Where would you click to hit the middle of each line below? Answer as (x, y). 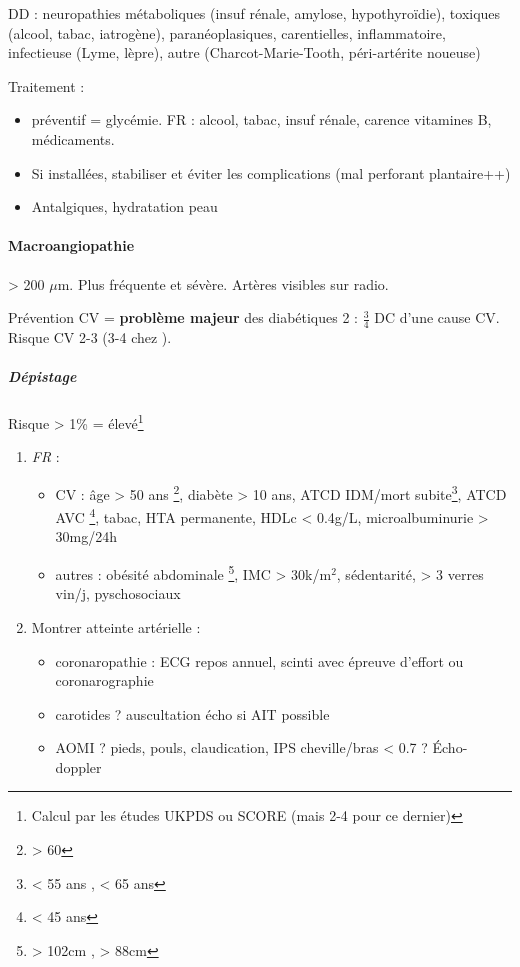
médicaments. (73, 138)
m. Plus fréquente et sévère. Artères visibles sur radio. (223, 283)
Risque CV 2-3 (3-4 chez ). (90, 336)
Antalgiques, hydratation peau (124, 206)
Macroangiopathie (71, 245)
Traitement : (46, 85)
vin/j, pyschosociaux (118, 593)
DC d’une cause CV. (437, 317)
